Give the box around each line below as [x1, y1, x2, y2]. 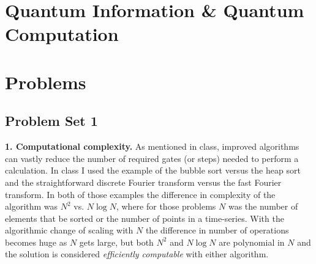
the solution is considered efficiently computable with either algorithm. [5, 248, 269, 260]
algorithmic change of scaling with [5, 224, 134, 237]
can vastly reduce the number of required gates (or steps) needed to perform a [5, 152, 299, 164]
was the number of [228, 200, 298, 213]
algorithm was [5, 200, 58, 213]
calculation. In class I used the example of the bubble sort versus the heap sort [5, 164, 301, 177]
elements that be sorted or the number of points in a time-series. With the [5, 211, 284, 224]
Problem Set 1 [5, 111, 98, 130]
